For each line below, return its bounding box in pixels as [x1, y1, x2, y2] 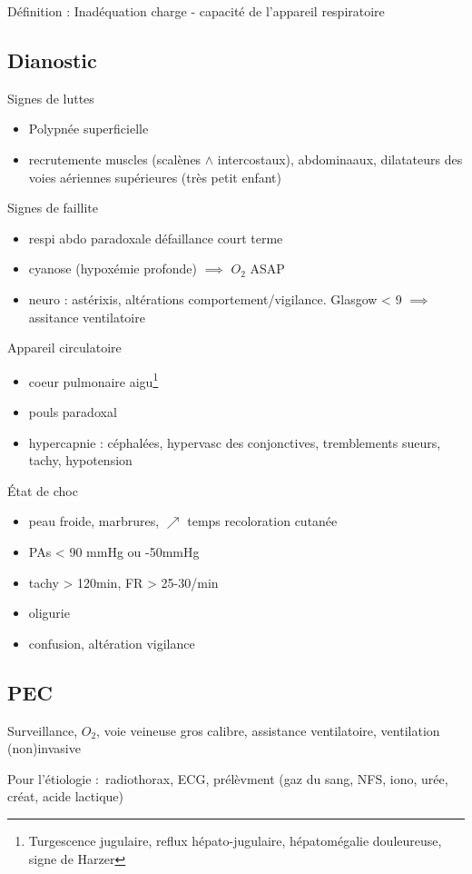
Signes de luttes [7, 88, 94, 107]
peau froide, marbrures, [28, 511, 160, 531]
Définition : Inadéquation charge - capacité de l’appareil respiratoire [7, 2, 385, 20]
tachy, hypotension [28, 451, 133, 470]
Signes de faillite [7, 198, 99, 217]
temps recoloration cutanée [187, 511, 338, 531]
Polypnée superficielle [28, 119, 149, 138]
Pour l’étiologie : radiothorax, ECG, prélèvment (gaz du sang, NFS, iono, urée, [7, 769, 448, 788]
